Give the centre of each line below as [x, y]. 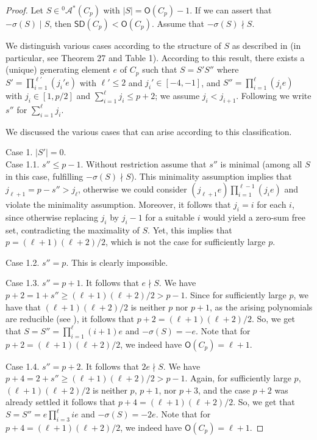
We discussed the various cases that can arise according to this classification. [149, 131]
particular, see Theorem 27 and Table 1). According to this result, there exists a [155, 57]
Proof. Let [24, 10]
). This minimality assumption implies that [211, 176]
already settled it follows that [61, 402]
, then [61, 23]
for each [272, 204]
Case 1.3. [23, 283]
